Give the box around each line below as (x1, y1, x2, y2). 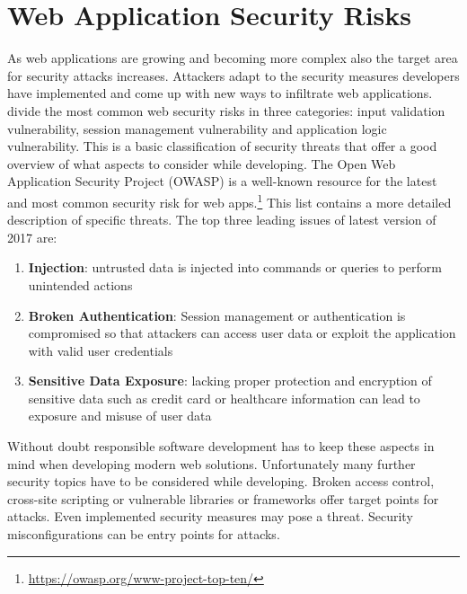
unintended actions (28, 275, 133, 294)
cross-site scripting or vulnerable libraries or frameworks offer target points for (7, 489, 439, 508)
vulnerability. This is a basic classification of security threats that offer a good (7, 137, 437, 155)
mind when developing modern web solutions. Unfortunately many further (7, 454, 416, 473)
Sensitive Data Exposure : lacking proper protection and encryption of (28, 371, 432, 390)
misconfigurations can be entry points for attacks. (7, 525, 280, 544)
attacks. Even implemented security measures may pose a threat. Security (7, 507, 413, 526)
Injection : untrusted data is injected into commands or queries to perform (28, 258, 442, 277)
